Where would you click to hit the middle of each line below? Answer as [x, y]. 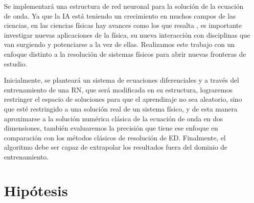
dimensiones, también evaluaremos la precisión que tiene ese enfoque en [111, 128]
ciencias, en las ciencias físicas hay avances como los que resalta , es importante [123, 25]
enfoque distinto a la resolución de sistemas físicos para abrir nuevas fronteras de [125, 54]
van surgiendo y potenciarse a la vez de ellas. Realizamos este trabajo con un [119, 44]
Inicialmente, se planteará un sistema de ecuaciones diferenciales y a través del [122, 80]
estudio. [16, 63]
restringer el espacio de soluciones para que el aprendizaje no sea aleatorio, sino [123, 99]
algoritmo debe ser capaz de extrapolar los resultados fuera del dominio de [116, 147]
